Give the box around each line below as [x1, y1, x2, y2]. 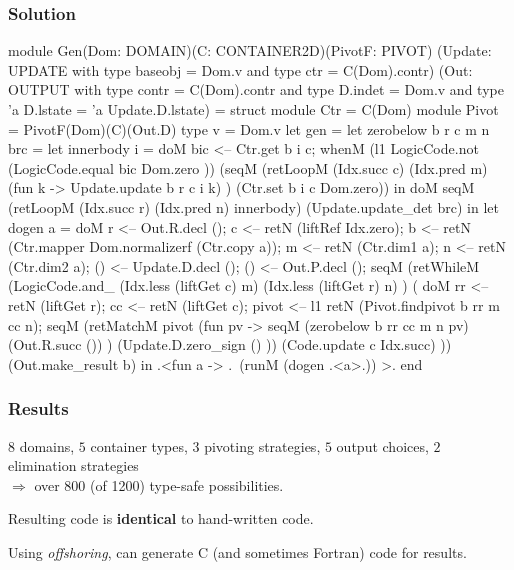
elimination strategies [8, 455, 139, 476]
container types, [90, 435, 188, 456]
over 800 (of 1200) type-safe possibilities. [34, 474, 284, 495]
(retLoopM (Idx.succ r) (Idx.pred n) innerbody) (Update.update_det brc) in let [8, 196, 499, 217]
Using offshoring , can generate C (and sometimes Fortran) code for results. [8, 541, 467, 562]
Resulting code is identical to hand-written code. [8, 508, 314, 529]
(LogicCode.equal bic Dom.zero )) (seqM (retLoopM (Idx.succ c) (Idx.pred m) [8, 157, 488, 178]
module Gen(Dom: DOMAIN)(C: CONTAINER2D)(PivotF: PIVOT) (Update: [8, 40, 492, 61]
